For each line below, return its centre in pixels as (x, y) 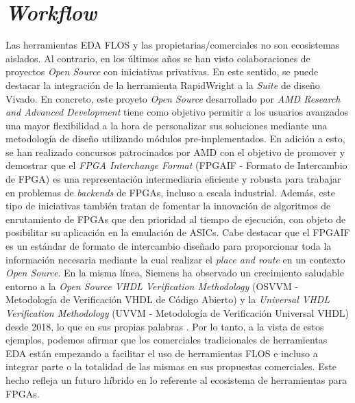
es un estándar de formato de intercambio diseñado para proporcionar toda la (169, 246)
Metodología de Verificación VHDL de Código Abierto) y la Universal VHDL (168, 299)
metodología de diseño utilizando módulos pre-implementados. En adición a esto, (175, 139)
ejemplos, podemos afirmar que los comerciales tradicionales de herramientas (167, 340)
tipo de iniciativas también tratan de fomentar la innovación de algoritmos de (168, 206)
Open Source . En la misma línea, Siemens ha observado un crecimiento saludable (175, 273)
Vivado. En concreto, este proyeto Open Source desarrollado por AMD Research (173, 98)
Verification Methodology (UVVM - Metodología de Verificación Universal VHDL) (177, 313)
